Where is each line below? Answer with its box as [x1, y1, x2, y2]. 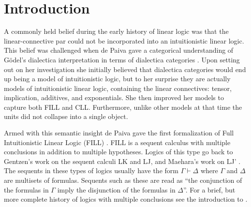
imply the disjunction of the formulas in [57, 184, 176, 194]
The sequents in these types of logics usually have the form [4, 165, 178, 176]
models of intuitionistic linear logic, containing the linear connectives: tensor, [4, 83, 232, 93]
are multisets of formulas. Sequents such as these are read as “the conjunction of [4, 175, 242, 185]
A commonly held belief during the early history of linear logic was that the [4, 26, 229, 36]
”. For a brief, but [183, 184, 236, 194]
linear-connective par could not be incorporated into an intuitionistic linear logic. [4, 35, 244, 45]
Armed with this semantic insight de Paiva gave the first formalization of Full [4, 128, 234, 138]
